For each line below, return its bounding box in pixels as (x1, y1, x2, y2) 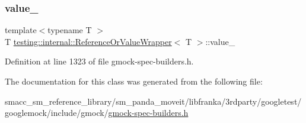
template (5, 24, 37, 36)
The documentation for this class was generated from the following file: (5, 75, 263, 87)
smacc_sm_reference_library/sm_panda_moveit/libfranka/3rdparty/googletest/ (5, 95, 302, 107)
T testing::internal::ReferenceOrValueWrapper (5, 35, 172, 47)
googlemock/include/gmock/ (5, 106, 109, 119)
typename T (47, 24, 92, 36)
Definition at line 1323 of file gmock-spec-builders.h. (5, 55, 194, 67)
